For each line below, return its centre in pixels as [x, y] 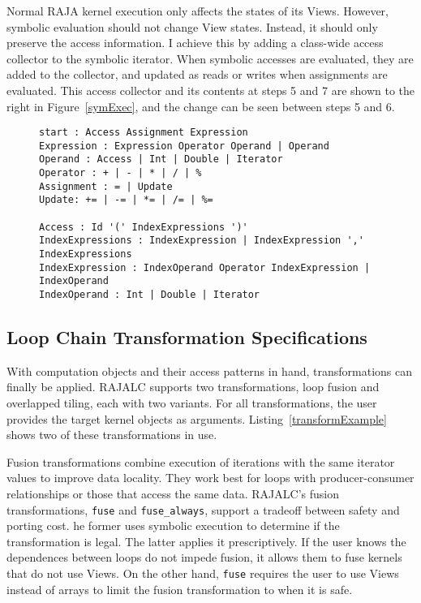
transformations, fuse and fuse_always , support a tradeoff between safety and [203, 509]
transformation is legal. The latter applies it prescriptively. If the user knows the [206, 541]
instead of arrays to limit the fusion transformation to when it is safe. [180, 589]
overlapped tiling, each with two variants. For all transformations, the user [192, 403]
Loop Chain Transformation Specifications [187, 337]
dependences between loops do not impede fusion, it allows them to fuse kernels [204, 557]
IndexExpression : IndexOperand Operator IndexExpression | [205, 267]
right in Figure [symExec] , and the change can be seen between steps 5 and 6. [201, 106]
